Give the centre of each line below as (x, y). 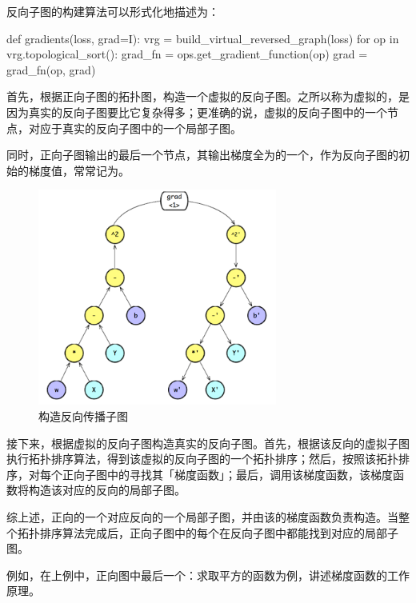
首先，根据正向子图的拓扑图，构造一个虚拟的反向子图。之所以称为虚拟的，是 (208, 96)
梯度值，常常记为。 (79, 170)
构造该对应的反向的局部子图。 (107, 490)
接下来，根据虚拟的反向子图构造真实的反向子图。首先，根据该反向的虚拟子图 (208, 443)
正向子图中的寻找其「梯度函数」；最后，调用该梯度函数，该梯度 (227, 474)
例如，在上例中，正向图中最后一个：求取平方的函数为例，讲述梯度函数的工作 (208, 575)
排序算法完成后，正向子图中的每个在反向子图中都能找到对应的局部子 (219, 532)
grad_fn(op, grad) (51, 69)
